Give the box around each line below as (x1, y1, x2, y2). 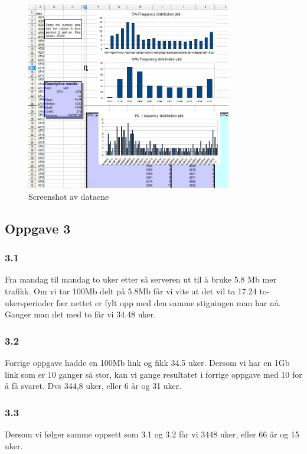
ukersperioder (5, 296, 54, 309)
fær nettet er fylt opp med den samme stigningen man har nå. (56, 296, 281, 309)
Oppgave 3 (5, 219, 71, 237)
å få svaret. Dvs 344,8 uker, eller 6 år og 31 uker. (5, 380, 182, 392)
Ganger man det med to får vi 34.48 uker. (5, 308, 156, 320)
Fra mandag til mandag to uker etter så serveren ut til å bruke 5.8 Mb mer (5, 273, 276, 286)
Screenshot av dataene (28, 190, 109, 202)
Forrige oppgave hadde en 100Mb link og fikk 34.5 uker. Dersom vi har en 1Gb (5, 356, 290, 368)
